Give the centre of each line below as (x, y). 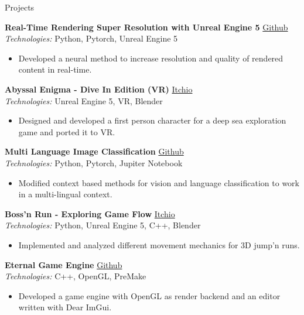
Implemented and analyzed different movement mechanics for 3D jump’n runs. (159, 244)
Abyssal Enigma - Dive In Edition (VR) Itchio (99, 89)
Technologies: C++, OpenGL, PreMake (76, 276)
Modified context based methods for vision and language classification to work (159, 182)
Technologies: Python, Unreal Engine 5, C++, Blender (103, 225)
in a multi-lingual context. (65, 194)
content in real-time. (55, 69)
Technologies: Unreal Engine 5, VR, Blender (84, 100)
